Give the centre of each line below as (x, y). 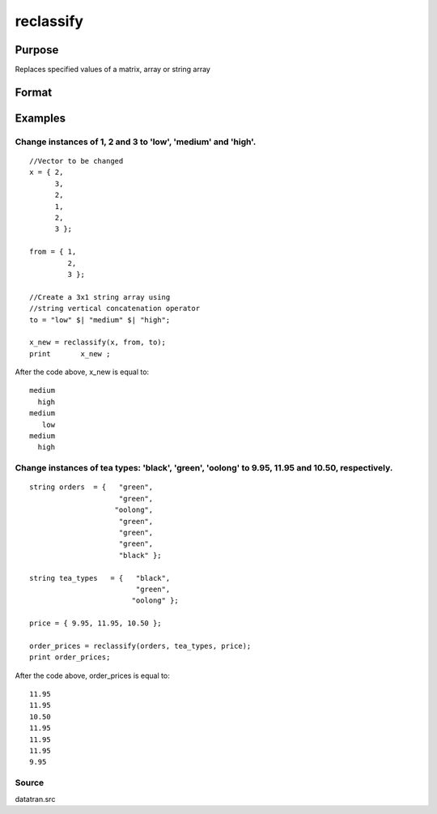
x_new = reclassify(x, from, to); (98, 343)
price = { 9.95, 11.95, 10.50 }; (95, 623)
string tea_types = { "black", (100, 578)
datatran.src (35, 799)
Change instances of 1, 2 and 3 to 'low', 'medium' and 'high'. (136, 142)
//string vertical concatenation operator (115, 309)
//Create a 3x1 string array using (100, 297)
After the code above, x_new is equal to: (82, 372)
